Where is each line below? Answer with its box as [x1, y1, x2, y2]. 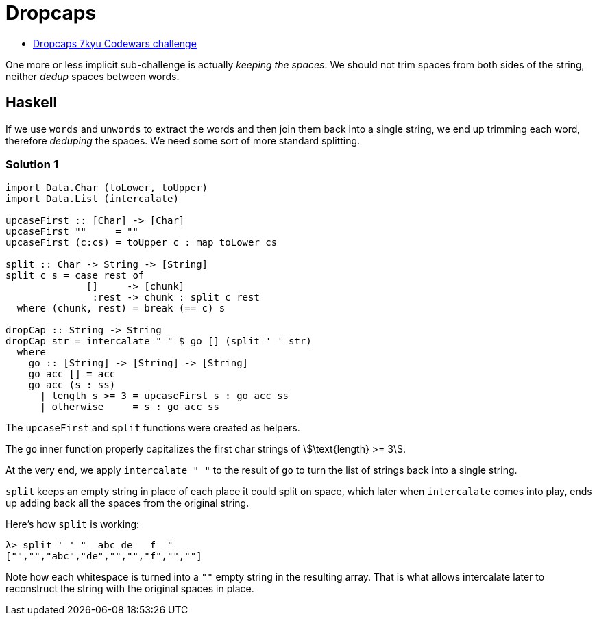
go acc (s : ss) [28, 379, 116, 391]
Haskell [5, 94, 58, 112]
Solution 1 [5, 157, 58, 171]
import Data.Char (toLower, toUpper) [5, 182, 208, 194]
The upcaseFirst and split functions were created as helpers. [5, 422, 300, 434]
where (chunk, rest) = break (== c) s [16, 303, 226, 314]
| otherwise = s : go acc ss [40, 401, 219, 413]
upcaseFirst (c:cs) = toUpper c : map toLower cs [5, 237, 278, 249]
